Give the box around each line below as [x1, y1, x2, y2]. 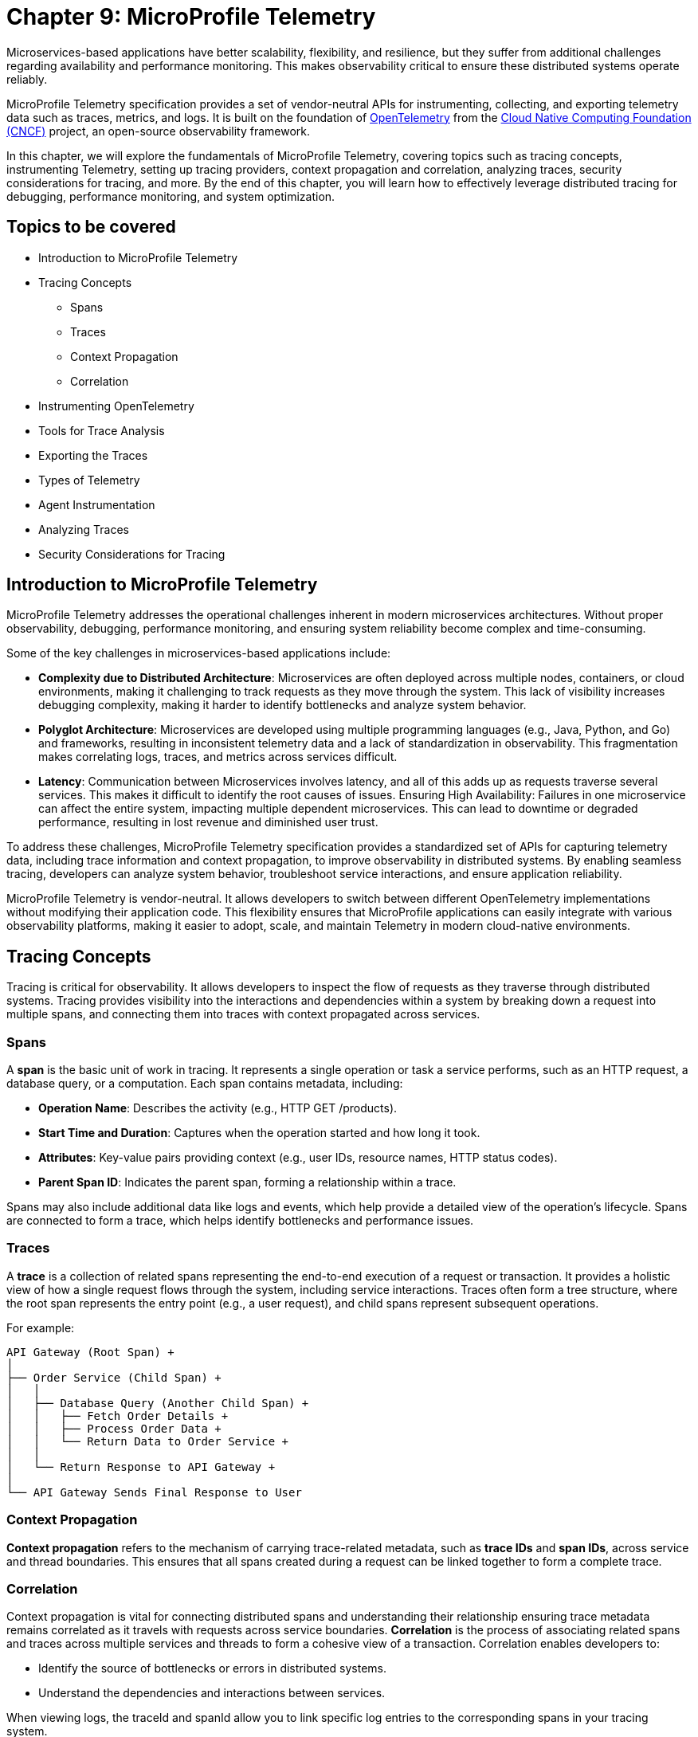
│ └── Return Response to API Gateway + [6, 1460, 276, 1473]
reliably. [6, 72, 48, 86]
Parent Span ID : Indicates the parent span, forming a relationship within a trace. [38, 1175, 457, 1190]
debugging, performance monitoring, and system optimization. [6, 189, 335, 203]
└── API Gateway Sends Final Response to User [6, 1485, 302, 1499]
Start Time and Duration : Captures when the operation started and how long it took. [38, 1126, 480, 1140]
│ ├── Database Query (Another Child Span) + [6, 1396, 309, 1410]
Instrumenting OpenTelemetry [38, 398, 194, 413]
